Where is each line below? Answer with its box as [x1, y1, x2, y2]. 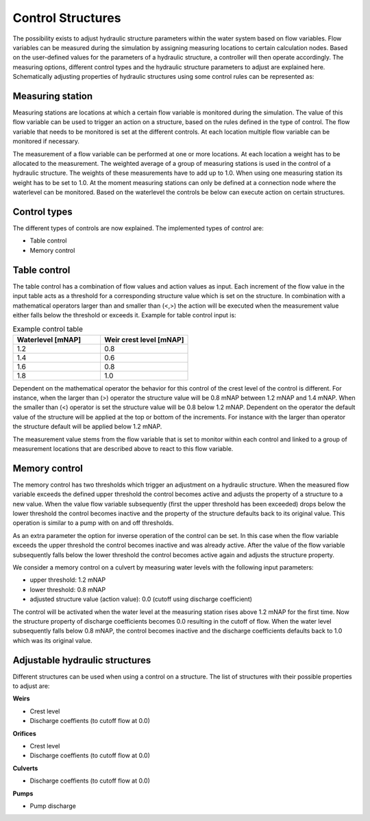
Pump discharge [29, 802, 77, 810]
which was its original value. [12, 636, 92, 644]
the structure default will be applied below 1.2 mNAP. [12, 422, 162, 431]
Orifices [12, 729, 37, 737]
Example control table [12, 324, 84, 334]
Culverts [12, 764, 38, 772]
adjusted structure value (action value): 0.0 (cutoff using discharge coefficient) [29, 595, 253, 603]
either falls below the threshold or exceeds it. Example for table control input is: [12, 310, 236, 319]
